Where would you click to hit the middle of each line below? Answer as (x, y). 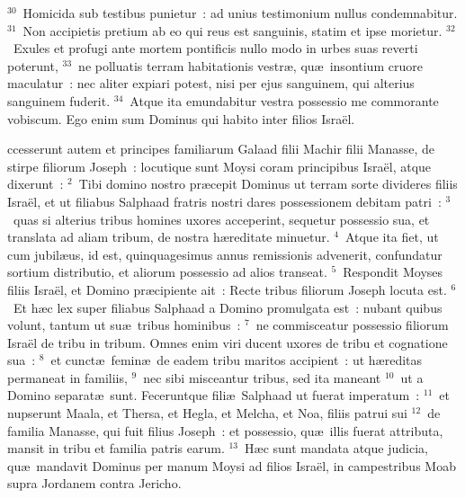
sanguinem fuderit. (59, 100)
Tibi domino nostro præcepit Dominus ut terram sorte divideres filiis (268, 184)
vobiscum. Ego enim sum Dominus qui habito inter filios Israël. (181, 118)
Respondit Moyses (393, 272)
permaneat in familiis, (67, 377)
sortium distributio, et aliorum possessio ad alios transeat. (167, 272)
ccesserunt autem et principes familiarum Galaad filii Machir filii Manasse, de (221, 149)
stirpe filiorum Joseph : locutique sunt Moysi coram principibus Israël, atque (219, 166)
